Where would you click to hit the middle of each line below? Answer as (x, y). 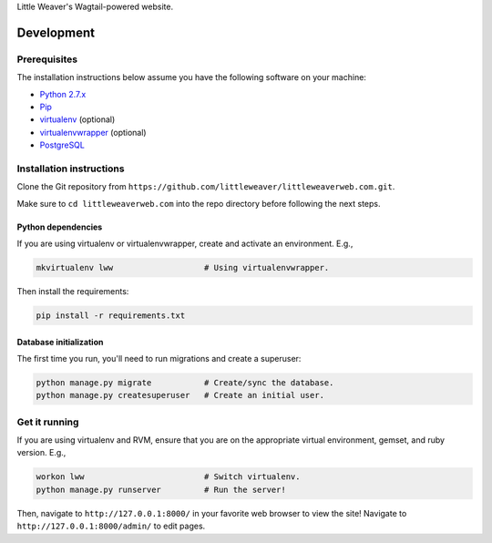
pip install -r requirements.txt (111, 315)
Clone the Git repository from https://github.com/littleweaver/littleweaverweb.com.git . (206, 187)
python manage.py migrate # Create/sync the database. (185, 382)
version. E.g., (41, 453)
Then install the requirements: (73, 291)
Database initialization (60, 342)
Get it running (48, 422)
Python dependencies (60, 227)
